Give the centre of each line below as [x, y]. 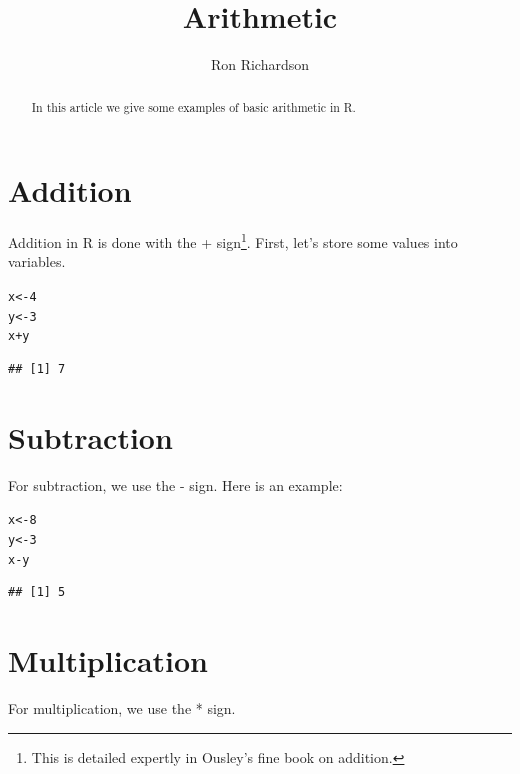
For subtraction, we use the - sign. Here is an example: [175, 484]
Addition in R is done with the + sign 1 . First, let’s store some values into [233, 240]
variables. [37, 261]
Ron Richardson [260, 64]
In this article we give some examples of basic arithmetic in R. [193, 106]
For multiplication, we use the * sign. [122, 707]
